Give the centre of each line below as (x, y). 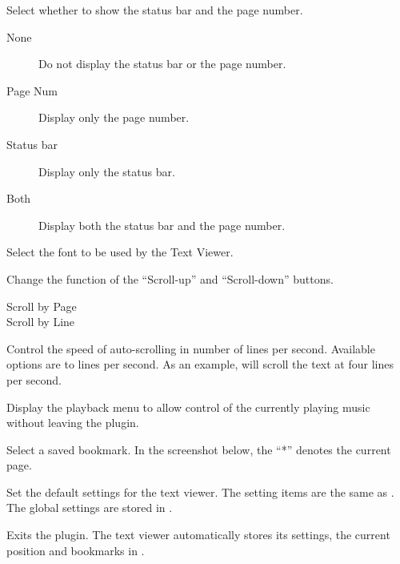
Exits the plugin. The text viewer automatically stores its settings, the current (198, 535)
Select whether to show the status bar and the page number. (155, 10)
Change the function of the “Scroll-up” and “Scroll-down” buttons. (170, 278)
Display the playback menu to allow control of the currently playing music (188, 407)
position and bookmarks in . (76, 550)
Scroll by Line (41, 322)
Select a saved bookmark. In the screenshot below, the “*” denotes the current (199, 449)
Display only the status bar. (107, 171)
